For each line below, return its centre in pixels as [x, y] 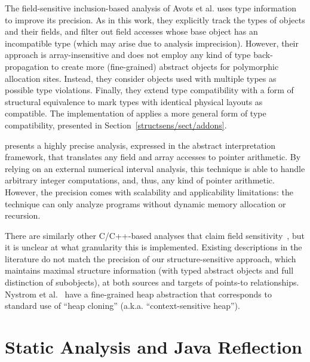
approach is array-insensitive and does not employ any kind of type [128, 55]
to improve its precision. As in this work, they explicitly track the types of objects [155, 19]
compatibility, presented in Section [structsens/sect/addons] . [116, 125]
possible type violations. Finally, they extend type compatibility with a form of [149, 90]
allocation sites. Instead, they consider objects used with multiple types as [141, 78]
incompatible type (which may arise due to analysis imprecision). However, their [152, 43]
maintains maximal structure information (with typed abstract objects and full [149, 270]
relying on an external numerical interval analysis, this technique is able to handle [155, 168]
